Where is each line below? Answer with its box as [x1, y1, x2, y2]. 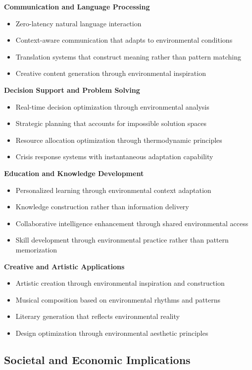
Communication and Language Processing [4, 1, 150, 11]
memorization [15, 244, 57, 254]
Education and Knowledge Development [4, 168, 144, 178]
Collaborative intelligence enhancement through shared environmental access [15, 218, 249, 228]
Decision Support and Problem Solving [4, 84, 140, 95]
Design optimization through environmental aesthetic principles [15, 327, 208, 338]
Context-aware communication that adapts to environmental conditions [15, 35, 233, 45]
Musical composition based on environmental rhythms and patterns [15, 294, 220, 305]
